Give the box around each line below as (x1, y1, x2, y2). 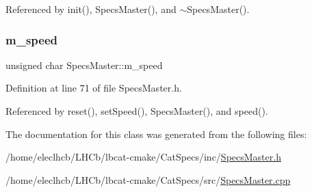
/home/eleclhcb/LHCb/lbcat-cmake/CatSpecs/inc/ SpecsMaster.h (5, 150, 281, 164)
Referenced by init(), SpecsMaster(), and (5, 2, 177, 16)
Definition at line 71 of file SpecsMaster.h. (5, 81, 182, 95)
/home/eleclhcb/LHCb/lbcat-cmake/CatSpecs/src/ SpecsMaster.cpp (5, 172, 291, 187)
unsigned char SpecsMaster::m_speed (5, 57, 163, 72)
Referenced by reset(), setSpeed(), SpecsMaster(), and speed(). (5, 104, 268, 118)
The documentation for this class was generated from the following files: (5, 126, 307, 141)
